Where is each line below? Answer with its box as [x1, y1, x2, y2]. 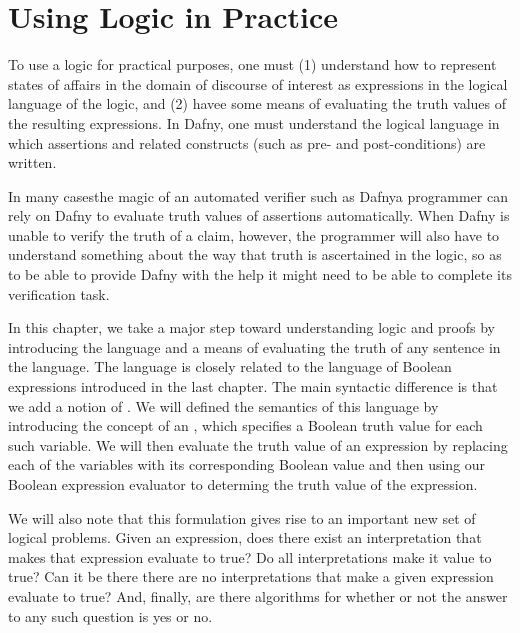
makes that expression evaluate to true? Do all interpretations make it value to [8, 546, 492, 567]
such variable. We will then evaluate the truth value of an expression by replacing [8, 434, 508, 455]
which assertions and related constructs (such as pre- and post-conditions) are [8, 132, 486, 153]
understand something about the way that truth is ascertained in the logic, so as [8, 244, 502, 265]
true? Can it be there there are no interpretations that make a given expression [8, 566, 494, 587]
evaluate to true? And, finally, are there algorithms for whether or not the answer [8, 585, 508, 606]
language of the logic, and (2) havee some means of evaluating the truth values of [8, 93, 507, 114]
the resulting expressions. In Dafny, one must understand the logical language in [8, 112, 500, 133]
